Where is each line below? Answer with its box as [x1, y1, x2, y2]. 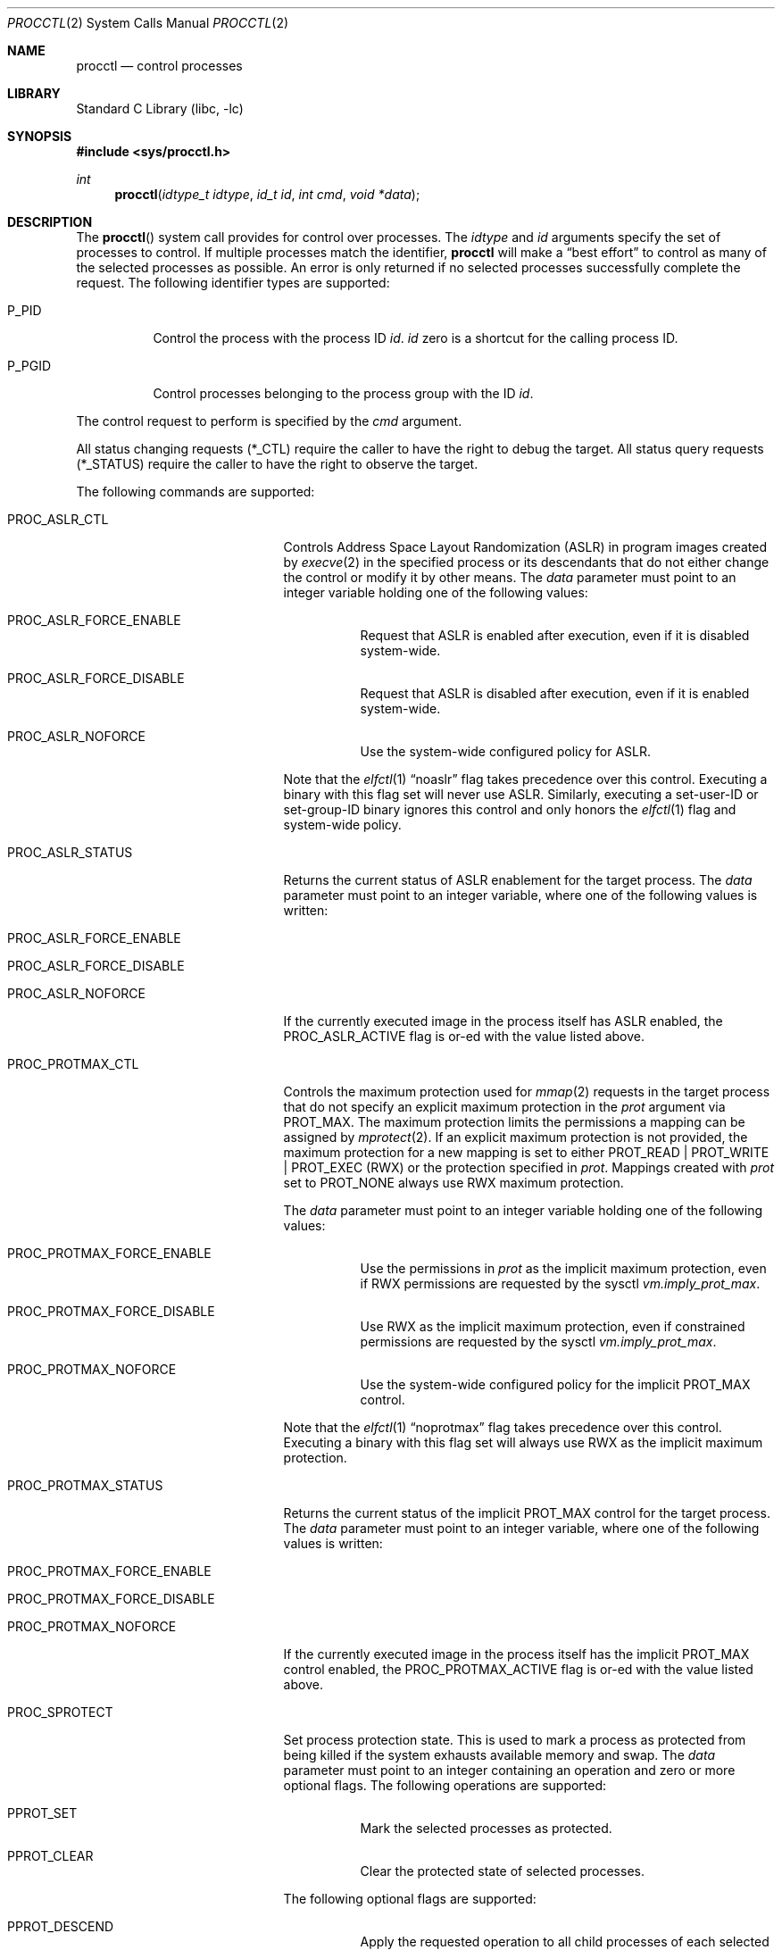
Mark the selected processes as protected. [360, 1821, 612, 1836]
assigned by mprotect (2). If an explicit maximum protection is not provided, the [283, 1129, 748, 1145]
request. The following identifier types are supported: [76, 275, 390, 290]
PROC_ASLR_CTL [7, 512, 109, 527]
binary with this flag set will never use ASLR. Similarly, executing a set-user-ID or [283, 787, 759, 802]
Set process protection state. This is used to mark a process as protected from [283, 1732, 746, 1747]
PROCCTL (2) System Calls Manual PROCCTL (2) [7, 15, 289, 30]
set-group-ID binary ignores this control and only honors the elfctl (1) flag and [283, 802, 736, 817]
